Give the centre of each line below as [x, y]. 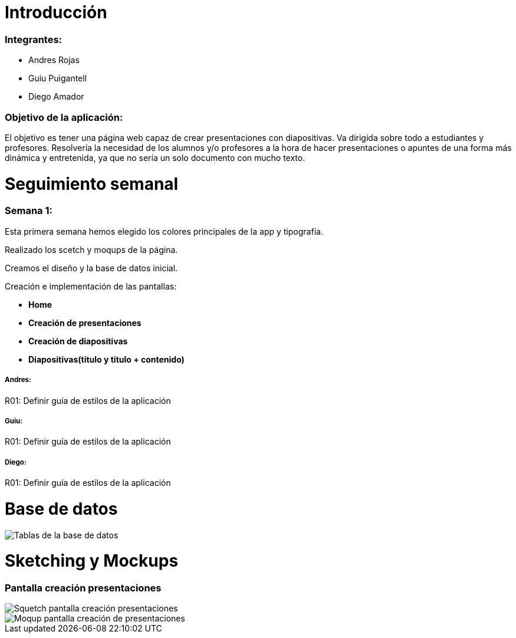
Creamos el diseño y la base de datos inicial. [91, 268]
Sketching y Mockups [92, 561]
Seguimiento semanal [92, 184]
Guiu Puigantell [58, 78]
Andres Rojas [54, 60]
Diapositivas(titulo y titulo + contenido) [106, 359]
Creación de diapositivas [78, 341]
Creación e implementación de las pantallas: [91, 286]
